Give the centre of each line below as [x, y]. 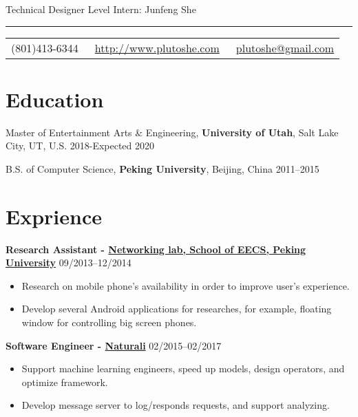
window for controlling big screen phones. [109, 322]
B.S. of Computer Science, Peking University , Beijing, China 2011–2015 [162, 168]
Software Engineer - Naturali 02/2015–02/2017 [114, 345]
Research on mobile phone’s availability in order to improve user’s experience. [186, 285]
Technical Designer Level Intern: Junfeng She [101, 9]
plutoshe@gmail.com [285, 47]
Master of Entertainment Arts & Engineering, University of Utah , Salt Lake [172, 132]
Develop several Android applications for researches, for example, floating [177, 309]
